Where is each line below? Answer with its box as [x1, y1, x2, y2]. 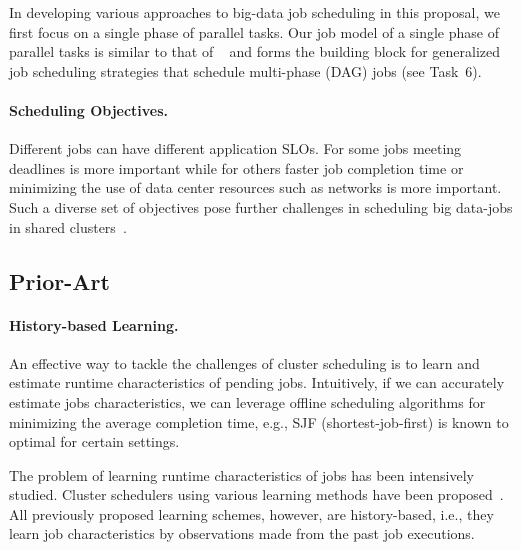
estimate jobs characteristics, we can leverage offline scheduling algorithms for [9, 391, 486, 412]
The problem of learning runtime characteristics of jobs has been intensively [9, 464, 474, 485]
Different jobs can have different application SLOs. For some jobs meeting [9, 138, 462, 159]
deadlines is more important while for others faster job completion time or [9, 157, 464, 178]
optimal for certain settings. [9, 431, 180, 452]
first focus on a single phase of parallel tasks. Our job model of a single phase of [9, 21, 499, 42]
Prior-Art [9, 265, 110, 296]
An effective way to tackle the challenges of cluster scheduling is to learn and [9, 352, 480, 373]
